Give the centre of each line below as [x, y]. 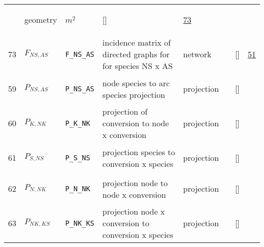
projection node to [135, 183]
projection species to [139, 152]
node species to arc [136, 83]
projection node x [134, 211]
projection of [125, 111]
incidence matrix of [137, 42]
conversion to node [136, 123]
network [197, 54]
